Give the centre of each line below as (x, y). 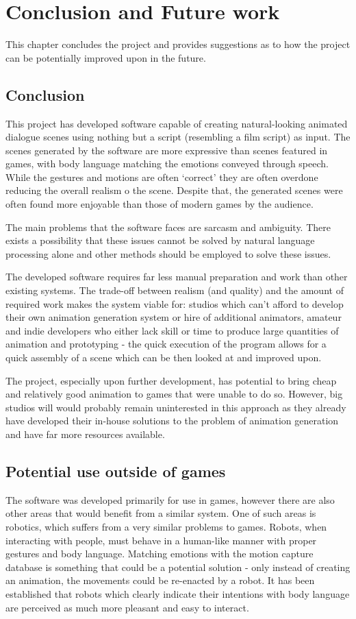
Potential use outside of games (116, 471)
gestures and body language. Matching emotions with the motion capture (160, 554)
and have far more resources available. (85, 434)
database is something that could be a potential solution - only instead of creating (178, 567)
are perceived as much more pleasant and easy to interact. (127, 607)
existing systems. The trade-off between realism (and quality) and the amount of (175, 290)
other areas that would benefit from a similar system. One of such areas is (161, 513)
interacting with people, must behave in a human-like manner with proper (161, 540)
